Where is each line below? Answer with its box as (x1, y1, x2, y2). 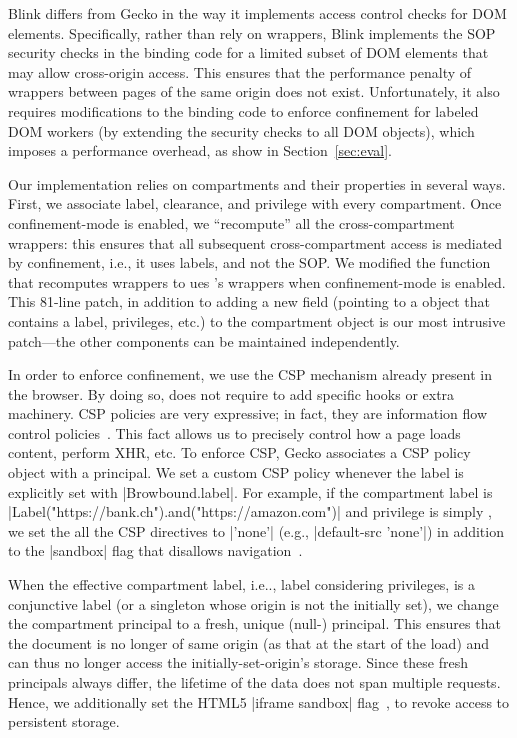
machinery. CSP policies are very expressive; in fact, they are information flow (8, 403, 487, 424)
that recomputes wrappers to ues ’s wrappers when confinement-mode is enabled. (8, 271, 506, 292)
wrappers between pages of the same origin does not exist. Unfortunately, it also (8, 81, 500, 102)
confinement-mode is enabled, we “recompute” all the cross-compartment (8, 212, 455, 233)
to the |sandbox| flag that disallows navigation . (8, 540, 303, 561)
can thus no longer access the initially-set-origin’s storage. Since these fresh (8, 652, 469, 673)
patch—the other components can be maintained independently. (8, 330, 400, 351)
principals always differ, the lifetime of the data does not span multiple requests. (8, 672, 501, 692)
